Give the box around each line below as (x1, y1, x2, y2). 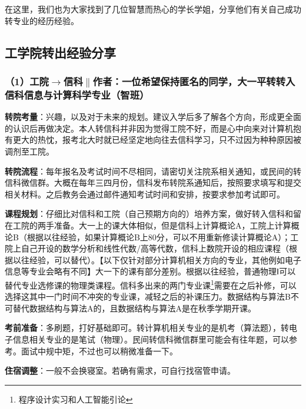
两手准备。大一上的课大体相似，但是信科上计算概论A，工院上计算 (37, 219, 291, 231)
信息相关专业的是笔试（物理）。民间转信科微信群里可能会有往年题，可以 (12, 333, 289, 345)
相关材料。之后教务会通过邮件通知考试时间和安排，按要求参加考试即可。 (5, 187, 285, 200)
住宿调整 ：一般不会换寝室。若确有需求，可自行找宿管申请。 (5, 364, 235, 377)
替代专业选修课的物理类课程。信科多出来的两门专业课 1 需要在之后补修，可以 (5, 277, 297, 291)
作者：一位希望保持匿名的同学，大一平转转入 (92, 73, 295, 88)
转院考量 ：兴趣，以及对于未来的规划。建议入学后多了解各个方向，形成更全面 (5, 110, 301, 123)
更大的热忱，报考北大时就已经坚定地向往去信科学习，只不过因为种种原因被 (12, 133, 301, 146)
